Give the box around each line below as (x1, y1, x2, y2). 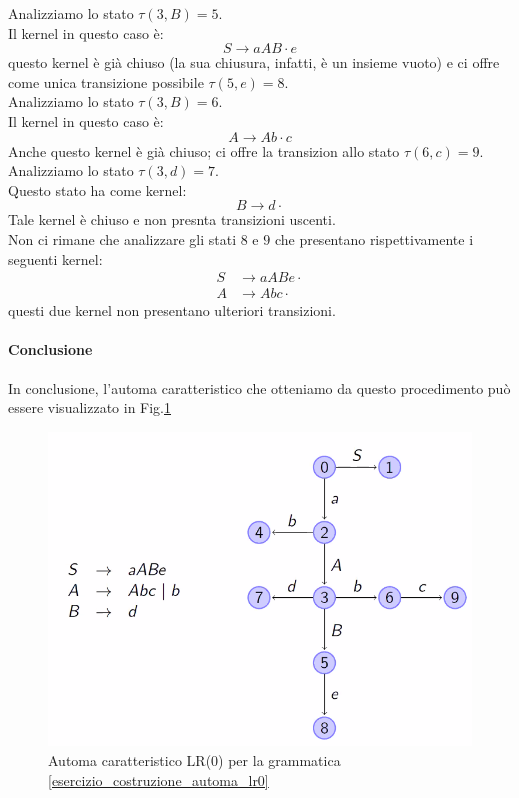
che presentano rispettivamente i (274, 228, 474, 249)
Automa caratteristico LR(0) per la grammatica (48, 749, 341, 770)
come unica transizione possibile (8, 71, 204, 92)
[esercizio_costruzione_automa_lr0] (48, 769, 269, 790)
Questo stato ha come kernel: (8, 179, 187, 200)
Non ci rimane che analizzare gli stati (8, 228, 237, 249)
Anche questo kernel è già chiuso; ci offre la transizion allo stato (8, 140, 400, 161)
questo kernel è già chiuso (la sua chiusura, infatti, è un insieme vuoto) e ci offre (8, 52, 500, 73)
